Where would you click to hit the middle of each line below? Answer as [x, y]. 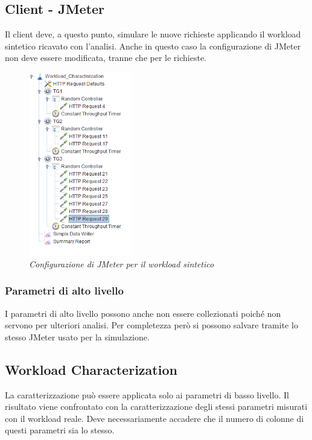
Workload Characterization [91, 369]
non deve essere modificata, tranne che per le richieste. [106, 58]
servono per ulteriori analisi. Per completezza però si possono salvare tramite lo [151, 325]
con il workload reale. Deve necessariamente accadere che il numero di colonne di [154, 418]
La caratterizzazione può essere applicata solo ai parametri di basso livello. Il [147, 394]
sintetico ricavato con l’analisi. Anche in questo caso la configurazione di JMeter [153, 46]
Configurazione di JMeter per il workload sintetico [122, 263]
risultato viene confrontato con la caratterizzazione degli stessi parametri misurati [156, 407]
